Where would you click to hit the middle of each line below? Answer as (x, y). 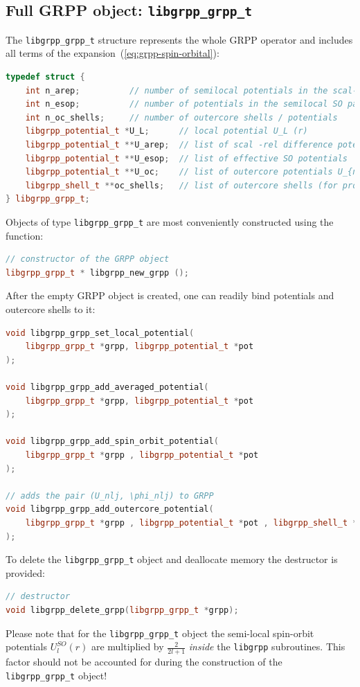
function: (25, 235)
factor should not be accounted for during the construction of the (144, 662)
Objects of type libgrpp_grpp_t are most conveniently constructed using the (170, 221)
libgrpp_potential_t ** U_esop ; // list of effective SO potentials (187, 158)
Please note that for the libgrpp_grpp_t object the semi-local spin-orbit (160, 633)
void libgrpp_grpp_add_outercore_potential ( (110, 509)
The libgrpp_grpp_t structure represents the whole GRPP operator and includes (179, 39)
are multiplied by (127, 646)
